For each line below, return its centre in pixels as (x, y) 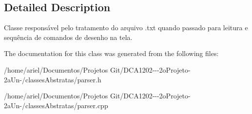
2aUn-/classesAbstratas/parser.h (53, 79)
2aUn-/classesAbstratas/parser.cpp (56, 105)
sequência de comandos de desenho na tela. (68, 37)
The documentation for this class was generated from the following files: (111, 53)
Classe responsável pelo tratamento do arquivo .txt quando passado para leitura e (126, 28)
